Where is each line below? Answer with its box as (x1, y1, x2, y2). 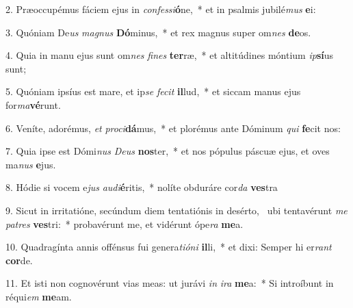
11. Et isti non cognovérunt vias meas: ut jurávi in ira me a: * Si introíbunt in (5, 276, 334, 290)
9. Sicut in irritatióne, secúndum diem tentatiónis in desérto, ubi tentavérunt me (5, 203, 348, 217)
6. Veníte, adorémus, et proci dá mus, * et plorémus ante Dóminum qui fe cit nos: (5, 120, 341, 135)
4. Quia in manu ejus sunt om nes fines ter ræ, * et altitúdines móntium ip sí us (5, 48, 334, 62)
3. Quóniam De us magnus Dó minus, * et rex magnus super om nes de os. (5, 25, 311, 39)
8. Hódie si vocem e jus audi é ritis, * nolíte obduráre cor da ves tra (5, 180, 278, 194)
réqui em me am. (5, 289, 72, 303)
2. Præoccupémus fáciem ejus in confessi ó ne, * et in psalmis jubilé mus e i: (5, 2, 316, 16)
